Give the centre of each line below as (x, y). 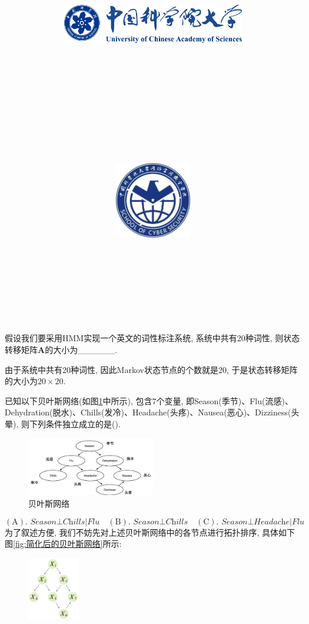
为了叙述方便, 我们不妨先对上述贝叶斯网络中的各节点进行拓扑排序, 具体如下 (150, 532)
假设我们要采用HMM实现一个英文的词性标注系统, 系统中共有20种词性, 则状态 (152, 338)
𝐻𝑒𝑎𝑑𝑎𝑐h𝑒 (272, 522)
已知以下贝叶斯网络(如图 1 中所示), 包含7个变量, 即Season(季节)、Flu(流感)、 (149, 400)
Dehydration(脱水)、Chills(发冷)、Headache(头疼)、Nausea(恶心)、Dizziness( (148, 412)
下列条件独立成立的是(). (75, 423)
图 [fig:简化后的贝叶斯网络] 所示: (63, 544)
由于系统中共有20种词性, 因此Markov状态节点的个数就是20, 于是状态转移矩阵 (151, 369)
